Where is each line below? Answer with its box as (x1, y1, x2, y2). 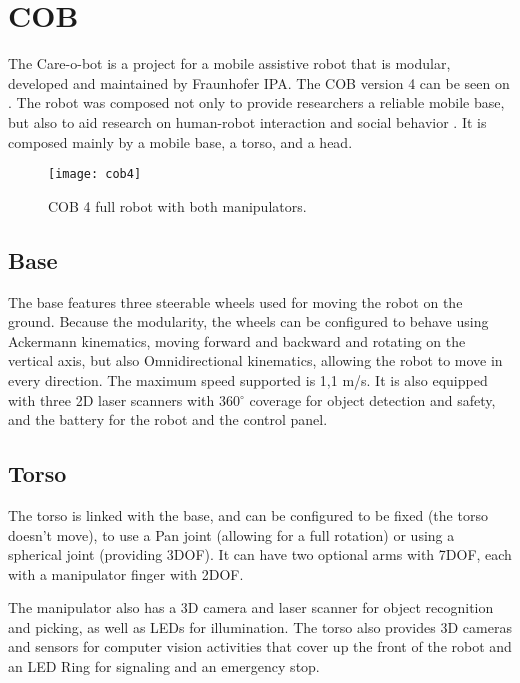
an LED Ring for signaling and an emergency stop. (8, 656, 320, 677)
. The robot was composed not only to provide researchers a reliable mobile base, (8, 92, 505, 113)
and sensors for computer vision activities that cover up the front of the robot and (8, 636, 512, 657)
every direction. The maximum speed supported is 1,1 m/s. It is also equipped (8, 369, 488, 390)
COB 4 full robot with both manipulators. (48, 195, 307, 216)
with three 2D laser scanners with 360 (8, 389, 240, 410)
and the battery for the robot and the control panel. (8, 409, 328, 430)
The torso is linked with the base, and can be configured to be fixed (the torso (8, 504, 488, 525)
